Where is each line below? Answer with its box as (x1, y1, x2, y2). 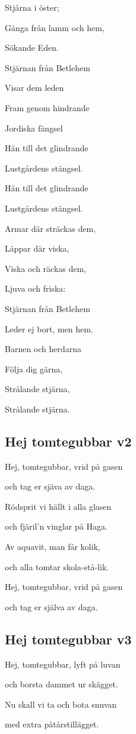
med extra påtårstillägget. (5, 718, 99, 730)
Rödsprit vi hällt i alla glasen (5, 500, 112, 512)
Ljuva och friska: (5, 282, 66, 295)
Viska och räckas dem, (5, 262, 87, 274)
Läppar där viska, (5, 242, 69, 255)
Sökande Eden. (5, 41, 59, 54)
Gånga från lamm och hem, (5, 21, 105, 33)
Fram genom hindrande (5, 101, 90, 114)
